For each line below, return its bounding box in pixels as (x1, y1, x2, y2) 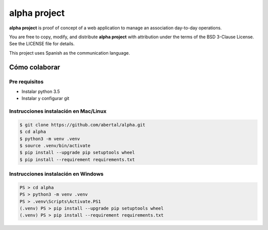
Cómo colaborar (9, 63, 61, 72)
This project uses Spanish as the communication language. (9, 50, 130, 56)
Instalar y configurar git (21, 95, 69, 101)
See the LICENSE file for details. (9, 41, 75, 47)
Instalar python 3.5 (21, 88, 60, 94)
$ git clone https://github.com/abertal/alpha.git (19, 122, 146, 128)
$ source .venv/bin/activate (19, 143, 91, 149)
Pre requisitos (9, 78, 44, 85)
